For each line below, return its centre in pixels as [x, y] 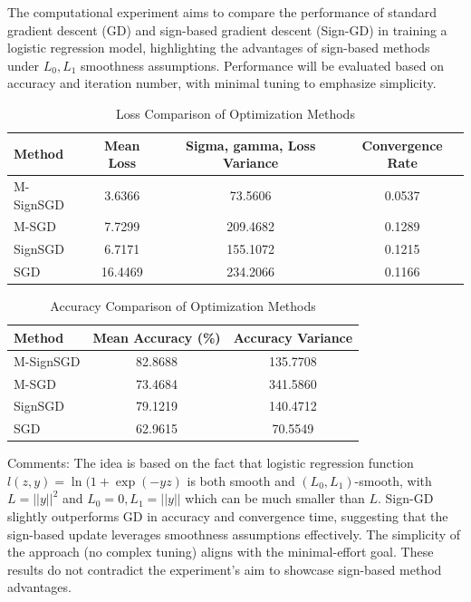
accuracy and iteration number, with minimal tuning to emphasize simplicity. [222, 83]
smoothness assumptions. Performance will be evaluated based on [263, 65]
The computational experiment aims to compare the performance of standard [222, 12]
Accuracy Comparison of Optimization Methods [183, 306]
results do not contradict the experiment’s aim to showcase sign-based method [225, 569]
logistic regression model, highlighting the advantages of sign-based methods [219, 48]
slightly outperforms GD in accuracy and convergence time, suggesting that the [228, 516]
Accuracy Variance [293, 337]
